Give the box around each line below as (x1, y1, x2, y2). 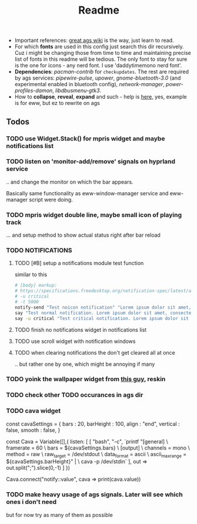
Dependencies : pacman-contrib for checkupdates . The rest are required (14, 68, 189, 76)
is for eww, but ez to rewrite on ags (14, 100, 100, 107)
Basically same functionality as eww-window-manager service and (6, 189, 169, 196)
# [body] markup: (14, 283, 58, 289)
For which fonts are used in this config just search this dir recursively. (14, 43, 184, 50)
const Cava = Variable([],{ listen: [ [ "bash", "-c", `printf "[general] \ (6, 438, 169, 445)
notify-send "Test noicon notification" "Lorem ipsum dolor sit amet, (14, 304, 192, 310)
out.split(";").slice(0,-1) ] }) (6, 464, 71, 471)
